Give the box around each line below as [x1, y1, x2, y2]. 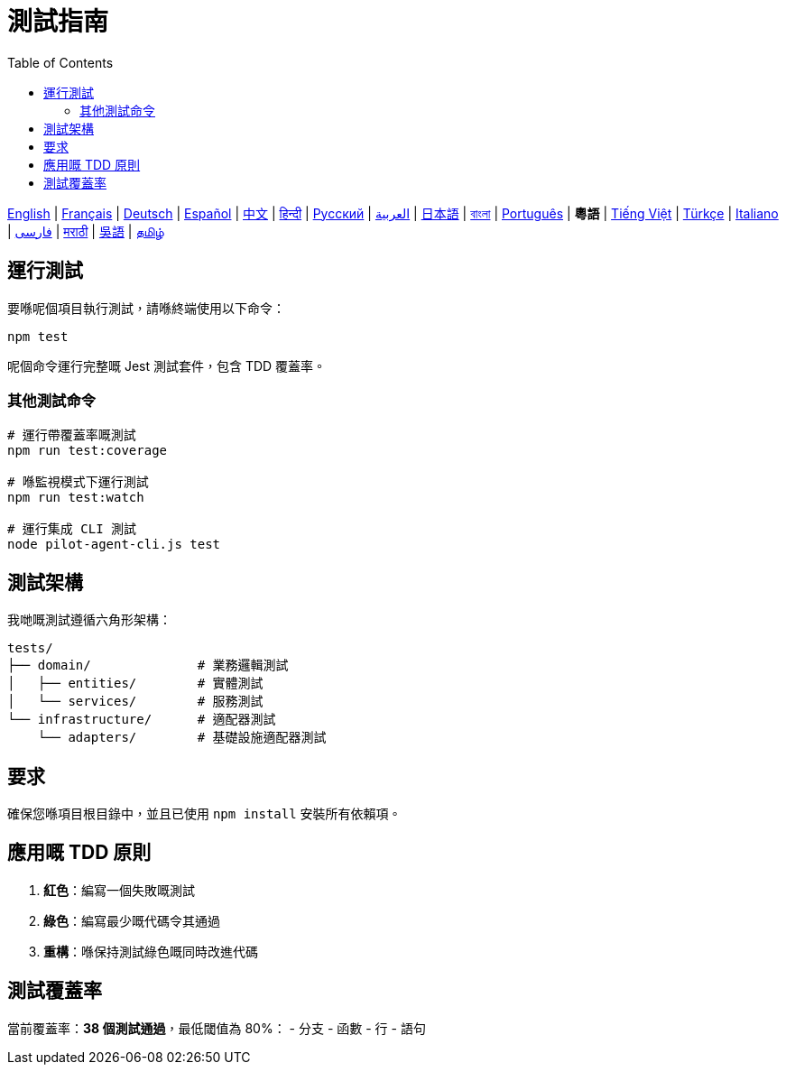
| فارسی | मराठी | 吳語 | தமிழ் [7, 223, 164, 239]
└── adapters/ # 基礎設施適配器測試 [37, 730, 327, 745]
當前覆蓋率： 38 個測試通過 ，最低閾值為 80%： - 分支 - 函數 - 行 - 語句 [7, 1020, 426, 1036]
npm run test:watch [7, 490, 144, 505]
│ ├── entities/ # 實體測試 [7, 676, 264, 691]
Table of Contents [7, 54, 114, 70]
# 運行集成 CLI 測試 [7, 522, 137, 537]
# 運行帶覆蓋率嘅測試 [7, 428, 136, 443]
